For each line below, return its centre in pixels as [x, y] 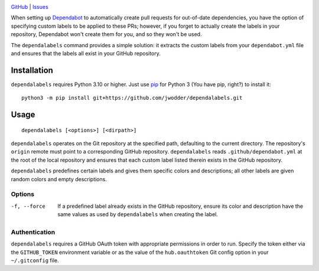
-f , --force [28, 206]
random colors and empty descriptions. [59, 179]
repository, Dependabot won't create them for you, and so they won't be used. [106, 34]
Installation [32, 70]
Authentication [33, 232]
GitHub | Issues [30, 7]
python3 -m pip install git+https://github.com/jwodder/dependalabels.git [132, 98]
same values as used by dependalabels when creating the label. [138, 214]
